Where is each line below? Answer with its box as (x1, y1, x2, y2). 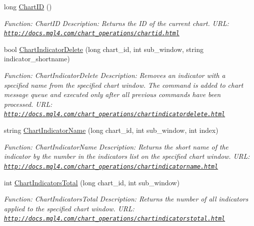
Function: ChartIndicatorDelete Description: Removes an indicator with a (4, 70, 226, 80)
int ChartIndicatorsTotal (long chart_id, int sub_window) (4, 177, 180, 187)
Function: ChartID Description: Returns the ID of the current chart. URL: (4, 18, 229, 28)
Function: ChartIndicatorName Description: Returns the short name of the (4, 141, 229, 151)
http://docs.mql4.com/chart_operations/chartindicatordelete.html (4, 111, 226, 118)
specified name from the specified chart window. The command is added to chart (4, 79, 243, 90)
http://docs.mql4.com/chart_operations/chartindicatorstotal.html (4, 215, 226, 223)
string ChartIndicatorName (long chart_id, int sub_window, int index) (4, 125, 219, 135)
